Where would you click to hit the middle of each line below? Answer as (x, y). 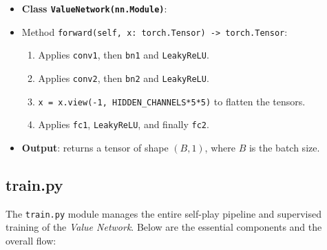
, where (220, 147)
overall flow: (31, 240)
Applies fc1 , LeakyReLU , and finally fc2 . (124, 124)
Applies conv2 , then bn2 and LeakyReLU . (124, 77)
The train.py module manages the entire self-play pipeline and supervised (164, 213)
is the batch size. (284, 147)
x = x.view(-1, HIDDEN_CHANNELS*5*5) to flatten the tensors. (172, 101)
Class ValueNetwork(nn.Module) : (94, 8)
